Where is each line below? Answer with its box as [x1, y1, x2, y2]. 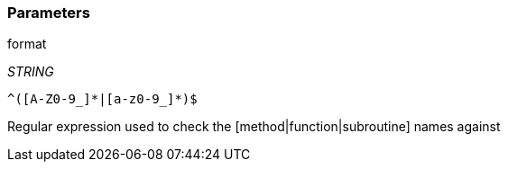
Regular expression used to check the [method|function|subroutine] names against [7, 119, 501, 135]
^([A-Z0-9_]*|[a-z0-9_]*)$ [7, 92, 198, 107]
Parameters [7, 4, 90, 22]
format [7, 36, 47, 52]
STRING [7, 64, 54, 80]
